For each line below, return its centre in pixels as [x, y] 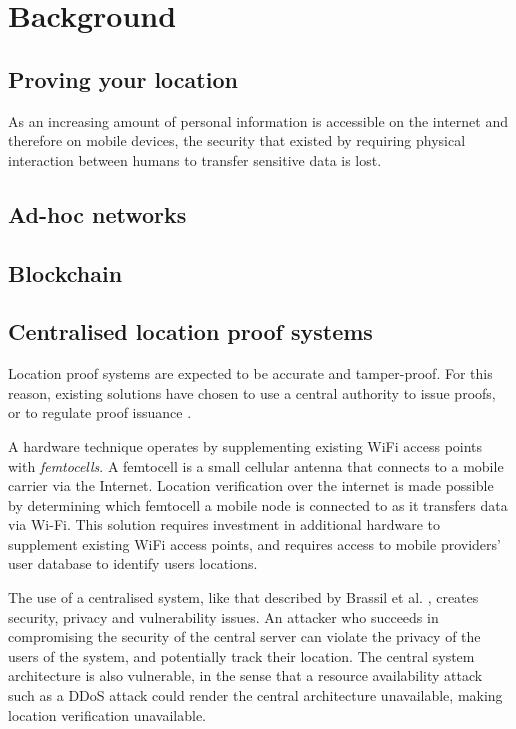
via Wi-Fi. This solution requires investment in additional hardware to [224, 524]
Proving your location [123, 78]
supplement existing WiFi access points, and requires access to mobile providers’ [254, 543]
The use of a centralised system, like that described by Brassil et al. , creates [243, 597]
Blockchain [65, 272]
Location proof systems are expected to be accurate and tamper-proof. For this [250, 373]
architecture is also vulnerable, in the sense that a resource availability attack [245, 675]
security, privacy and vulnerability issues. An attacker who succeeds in [223, 616]
